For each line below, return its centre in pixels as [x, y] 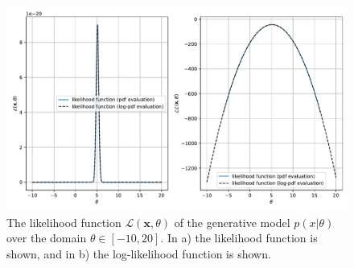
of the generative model [232, 222]
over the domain [47, 238]
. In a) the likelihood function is [239, 238]
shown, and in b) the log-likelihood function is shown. [139, 254]
